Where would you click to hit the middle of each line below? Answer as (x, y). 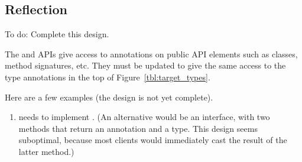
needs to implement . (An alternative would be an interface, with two (144, 117)
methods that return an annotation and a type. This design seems (138, 128)
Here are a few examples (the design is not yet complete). (109, 97)
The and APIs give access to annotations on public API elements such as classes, (151, 54)
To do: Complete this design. (57, 34)
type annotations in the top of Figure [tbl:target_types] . (108, 77)
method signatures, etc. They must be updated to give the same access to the (145, 65)
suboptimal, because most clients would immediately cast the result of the (153, 140)
